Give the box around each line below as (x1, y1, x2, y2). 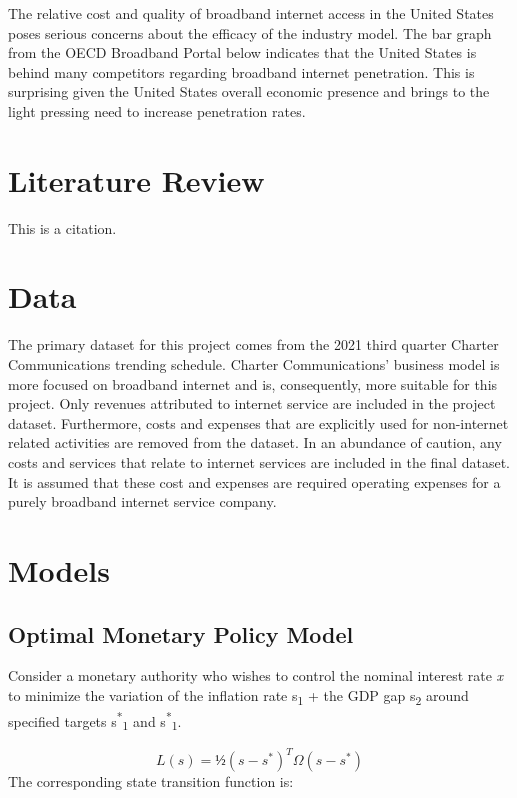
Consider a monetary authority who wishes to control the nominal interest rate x (8, 665, 504, 686)
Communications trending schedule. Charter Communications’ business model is (8, 354, 500, 374)
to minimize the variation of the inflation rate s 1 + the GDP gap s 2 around (8, 684, 469, 708)
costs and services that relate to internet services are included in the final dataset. (8, 451, 510, 472)
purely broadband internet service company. (8, 491, 277, 512)
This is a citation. (8, 217, 117, 238)
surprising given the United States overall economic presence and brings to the (8, 81, 490, 102)
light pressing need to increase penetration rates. (8, 100, 306, 121)
